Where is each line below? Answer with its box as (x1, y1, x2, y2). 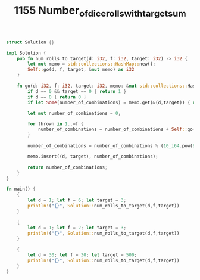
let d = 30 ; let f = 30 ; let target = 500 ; (27, 252, 137, 258)
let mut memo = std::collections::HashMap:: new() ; (27, 61, 156, 67)
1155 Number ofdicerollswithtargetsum (14, 4, 186, 19)
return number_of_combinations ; (27, 164, 108, 170)
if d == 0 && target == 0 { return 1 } (27, 88, 127, 94)
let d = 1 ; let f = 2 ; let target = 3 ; (27, 225, 127, 231)
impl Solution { (6, 50, 46, 56)
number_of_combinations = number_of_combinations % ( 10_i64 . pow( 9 (27, 143, 196, 149)
